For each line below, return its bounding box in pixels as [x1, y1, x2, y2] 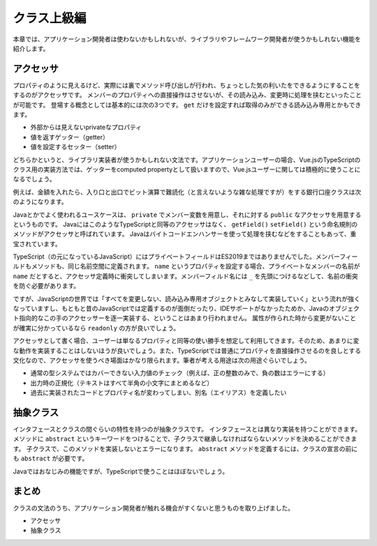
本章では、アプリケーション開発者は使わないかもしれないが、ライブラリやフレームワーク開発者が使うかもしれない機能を [13, 35, 362, 43]
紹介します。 [13, 44, 50, 52]
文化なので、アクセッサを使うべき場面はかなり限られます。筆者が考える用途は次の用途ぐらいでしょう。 [13, 356, 311, 364]
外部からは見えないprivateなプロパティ [30, 123, 142, 132]
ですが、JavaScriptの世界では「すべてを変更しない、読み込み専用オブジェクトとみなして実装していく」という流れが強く [13, 294, 361, 303]
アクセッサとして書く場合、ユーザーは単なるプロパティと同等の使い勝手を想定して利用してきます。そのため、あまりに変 [13, 337, 360, 345]
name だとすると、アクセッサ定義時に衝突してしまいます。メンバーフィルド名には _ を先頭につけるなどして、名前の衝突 [13, 272, 359, 280]
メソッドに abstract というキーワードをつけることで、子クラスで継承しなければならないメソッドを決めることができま [13, 434, 357, 443]
